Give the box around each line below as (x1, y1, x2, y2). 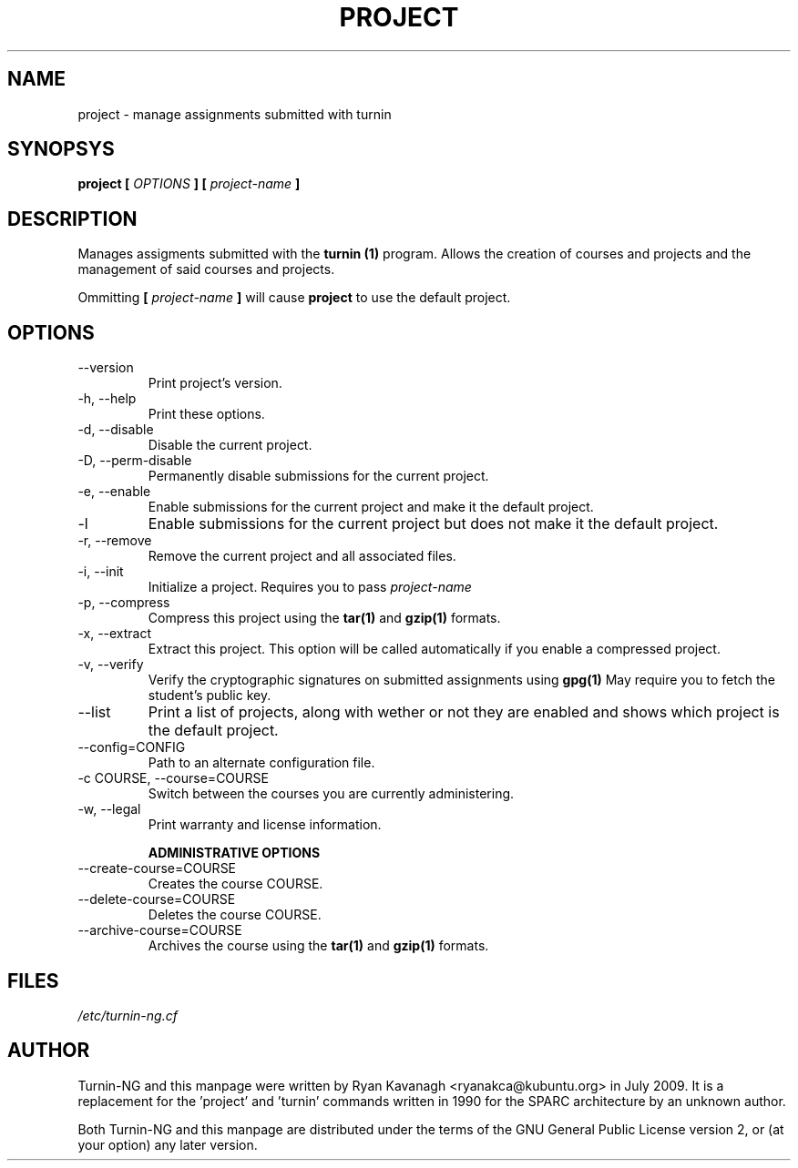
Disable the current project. (148, 437, 312, 453)
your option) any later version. (77, 1136, 258, 1153)
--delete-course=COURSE (77, 891, 236, 908)
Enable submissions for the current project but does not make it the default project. (148, 514, 719, 533)
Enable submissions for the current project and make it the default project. (148, 499, 594, 515)
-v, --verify (77, 656, 144, 673)
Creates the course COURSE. (148, 876, 323, 892)
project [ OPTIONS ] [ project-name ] (77, 176, 301, 192)
